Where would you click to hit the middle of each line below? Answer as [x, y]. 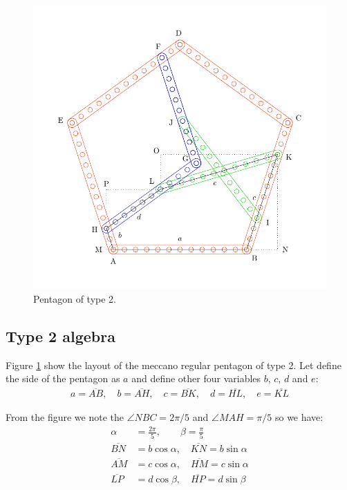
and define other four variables [196, 378]
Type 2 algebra [60, 336]
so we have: [299, 417]
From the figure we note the [65, 417]
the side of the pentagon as [63, 378]
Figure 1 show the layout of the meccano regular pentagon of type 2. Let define [173, 365]
